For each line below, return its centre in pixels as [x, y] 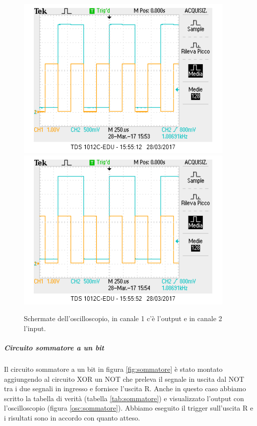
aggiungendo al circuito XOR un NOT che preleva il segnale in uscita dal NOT [124, 379]
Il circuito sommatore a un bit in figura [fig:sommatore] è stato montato [113, 369]
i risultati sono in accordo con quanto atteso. [72, 417]
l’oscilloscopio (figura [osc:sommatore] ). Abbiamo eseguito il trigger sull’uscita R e [129, 408]
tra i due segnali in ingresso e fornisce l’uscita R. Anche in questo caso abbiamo [125, 388]
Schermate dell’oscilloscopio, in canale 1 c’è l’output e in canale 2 [123, 318]
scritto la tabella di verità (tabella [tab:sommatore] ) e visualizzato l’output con [124, 398]
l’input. [35, 328]
